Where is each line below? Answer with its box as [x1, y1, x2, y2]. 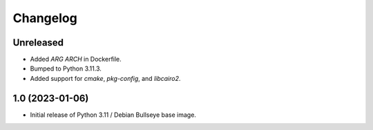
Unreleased [12, 37, 64, 48]
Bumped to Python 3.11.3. [30, 64, 102, 73]
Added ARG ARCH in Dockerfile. [30, 55, 122, 64]
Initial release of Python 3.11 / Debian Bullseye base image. [30, 111, 197, 119]
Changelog [12, 10, 77, 26]
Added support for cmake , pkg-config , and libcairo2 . [30, 74, 181, 82]
